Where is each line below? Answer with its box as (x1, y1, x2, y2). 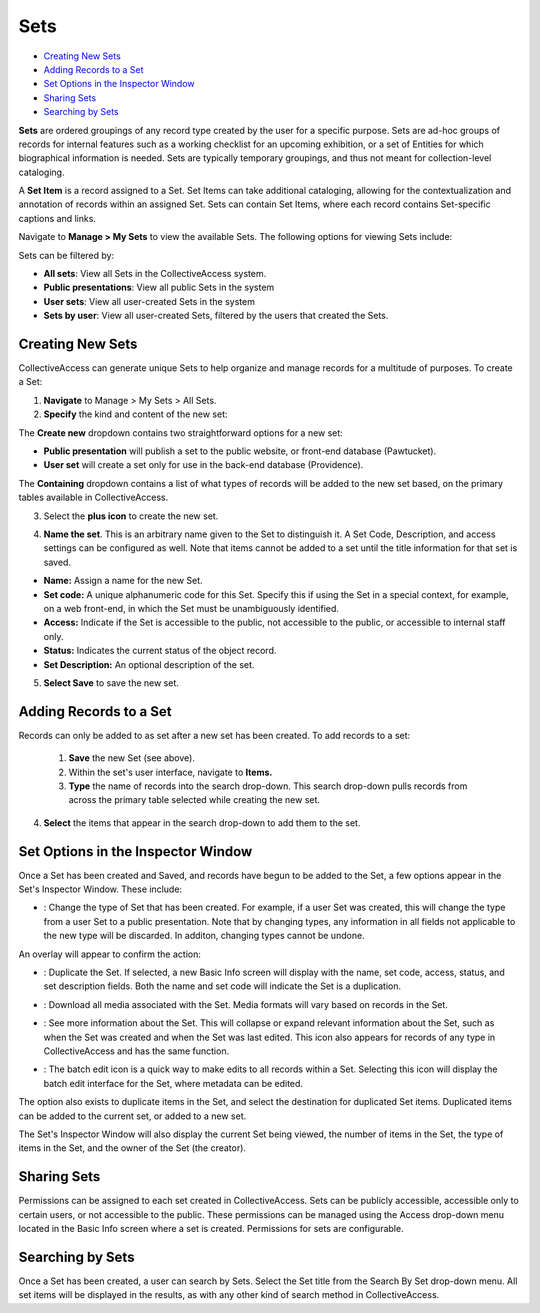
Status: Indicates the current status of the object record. (43, 645, 277, 657)
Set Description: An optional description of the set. (43, 658, 255, 670)
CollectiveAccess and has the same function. (43, 1045, 230, 1057)
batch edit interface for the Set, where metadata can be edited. (43, 1077, 304, 1089)
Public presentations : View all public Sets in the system (43, 281, 275, 294)
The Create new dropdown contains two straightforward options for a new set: (18, 426, 344, 439)
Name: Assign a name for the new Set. (43, 575, 204, 587)
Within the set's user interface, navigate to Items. (68, 766, 273, 778)
